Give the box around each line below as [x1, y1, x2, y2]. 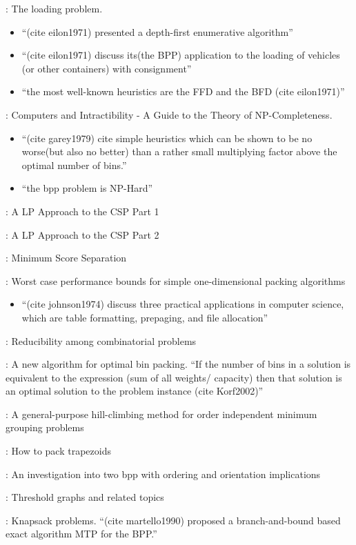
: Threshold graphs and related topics [6, 490, 164, 504]
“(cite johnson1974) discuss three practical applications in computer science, [21, 297, 344, 311]
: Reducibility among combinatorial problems [6, 333, 197, 348]
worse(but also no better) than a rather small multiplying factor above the [21, 144, 337, 159]
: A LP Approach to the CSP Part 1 [6, 204, 159, 218]
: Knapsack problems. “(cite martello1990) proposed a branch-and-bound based [6, 513, 341, 527]
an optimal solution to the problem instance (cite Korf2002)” [6, 384, 264, 398]
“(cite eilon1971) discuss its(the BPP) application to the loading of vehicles [21, 48, 340, 62]
